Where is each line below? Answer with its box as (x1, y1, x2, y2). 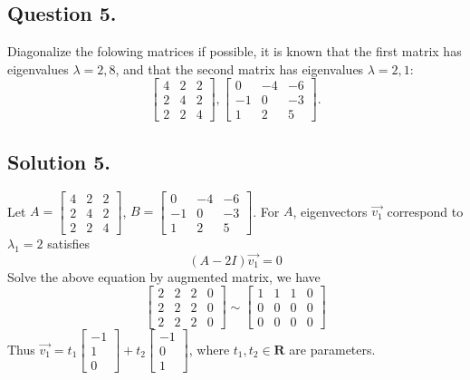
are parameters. (289, 339, 376, 358)
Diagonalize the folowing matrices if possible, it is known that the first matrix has (7, 42, 462, 61)
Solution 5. (7, 147, 111, 175)
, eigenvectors (293, 201, 368, 220)
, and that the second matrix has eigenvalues (115, 59, 364, 78)
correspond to (387, 201, 464, 220)
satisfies (47, 233, 91, 252)
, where (188, 339, 230, 358)
